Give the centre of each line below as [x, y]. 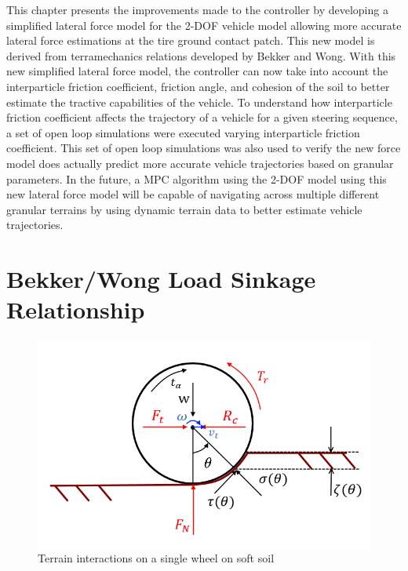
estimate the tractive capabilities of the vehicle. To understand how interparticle [199, 102]
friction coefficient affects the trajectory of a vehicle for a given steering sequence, [202, 117]
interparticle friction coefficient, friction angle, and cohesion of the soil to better [198, 86]
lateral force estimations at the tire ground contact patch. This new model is [191, 40]
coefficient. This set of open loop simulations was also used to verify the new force [204, 148]
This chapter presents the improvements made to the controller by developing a [197, 9]
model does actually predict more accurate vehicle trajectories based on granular [200, 163]
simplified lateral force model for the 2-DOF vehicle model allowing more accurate [204, 25]
